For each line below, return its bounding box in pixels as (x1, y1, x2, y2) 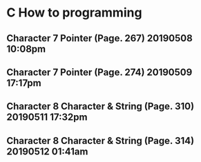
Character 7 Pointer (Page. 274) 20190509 (6, 66, 193, 78)
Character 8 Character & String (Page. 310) (6, 101, 195, 112)
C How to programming (6, 5, 142, 21)
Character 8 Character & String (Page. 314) (6, 134, 195, 146)
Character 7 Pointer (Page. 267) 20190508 (6, 32, 193, 44)
